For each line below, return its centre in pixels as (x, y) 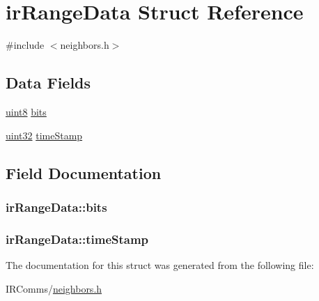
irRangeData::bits (56, 207)
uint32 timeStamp (44, 135)
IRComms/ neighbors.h (54, 288)
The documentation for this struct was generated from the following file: (160, 264)
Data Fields (48, 83)
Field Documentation (84, 172)
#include (25, 45)
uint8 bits (26, 111)
